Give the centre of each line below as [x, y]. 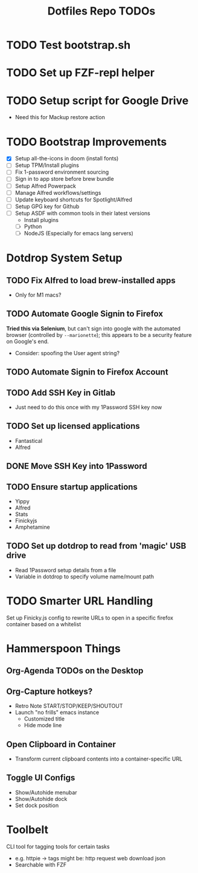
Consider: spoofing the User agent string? [67, 353]
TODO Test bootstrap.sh [69, 45]
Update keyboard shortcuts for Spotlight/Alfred [74, 199]
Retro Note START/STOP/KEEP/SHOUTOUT [69, 706]
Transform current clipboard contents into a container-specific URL [99, 759]
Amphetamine [32, 527]
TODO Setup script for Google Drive [97, 100]
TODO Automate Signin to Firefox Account [87, 372]
